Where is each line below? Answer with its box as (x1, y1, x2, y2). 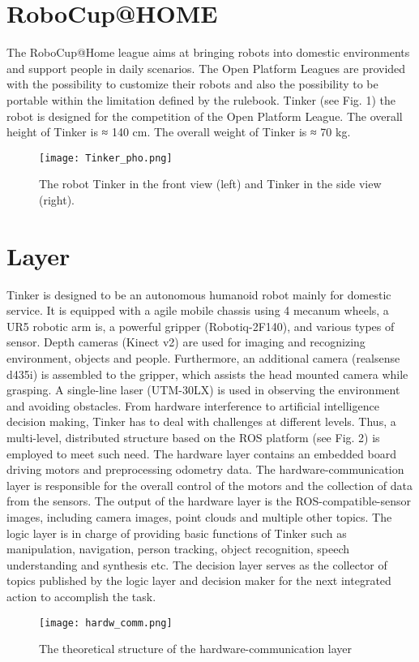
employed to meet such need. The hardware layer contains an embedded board (6, 445, 396, 462)
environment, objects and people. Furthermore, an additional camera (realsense (6, 350, 400, 367)
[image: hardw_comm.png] (39, 617, 173, 629)
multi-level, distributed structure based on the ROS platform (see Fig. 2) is (6, 429, 380, 445)
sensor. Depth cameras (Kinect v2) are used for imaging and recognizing (6, 333, 366, 350)
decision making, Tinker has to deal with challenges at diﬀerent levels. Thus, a (6, 413, 396, 430)
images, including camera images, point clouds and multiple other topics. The (6, 508, 392, 525)
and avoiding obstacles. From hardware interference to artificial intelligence (6, 397, 379, 414)
